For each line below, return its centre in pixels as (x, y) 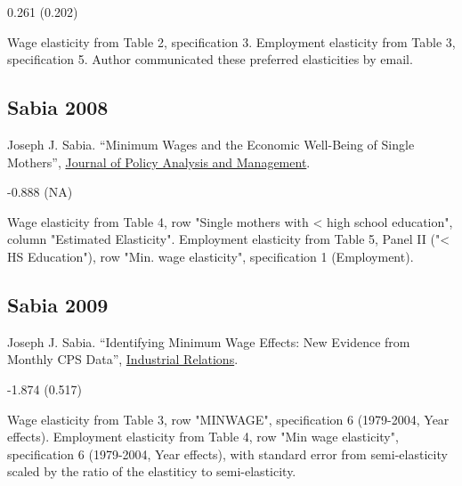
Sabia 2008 (58, 107)
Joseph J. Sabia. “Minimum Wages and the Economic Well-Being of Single (211, 144)
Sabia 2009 (58, 304)
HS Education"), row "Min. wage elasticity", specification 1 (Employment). (211, 256)
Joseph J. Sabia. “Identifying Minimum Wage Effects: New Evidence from (209, 341)
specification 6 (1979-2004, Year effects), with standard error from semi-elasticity (227, 454)
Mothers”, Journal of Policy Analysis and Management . (159, 162)
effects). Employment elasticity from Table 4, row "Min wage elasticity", (203, 437)
